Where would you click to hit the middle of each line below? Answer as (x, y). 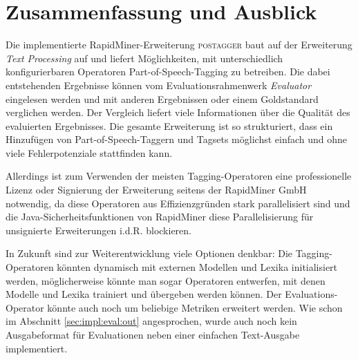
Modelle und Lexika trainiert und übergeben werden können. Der (144, 294)
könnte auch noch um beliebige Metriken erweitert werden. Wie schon (195, 307)
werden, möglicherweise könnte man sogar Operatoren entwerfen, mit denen (166, 280)
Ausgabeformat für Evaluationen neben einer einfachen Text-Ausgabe (153, 334)
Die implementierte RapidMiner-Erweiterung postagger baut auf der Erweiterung (179, 45)
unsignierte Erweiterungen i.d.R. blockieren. (98, 230)
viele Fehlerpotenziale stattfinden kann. (89, 152)
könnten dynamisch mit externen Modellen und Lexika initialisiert (197, 267)
